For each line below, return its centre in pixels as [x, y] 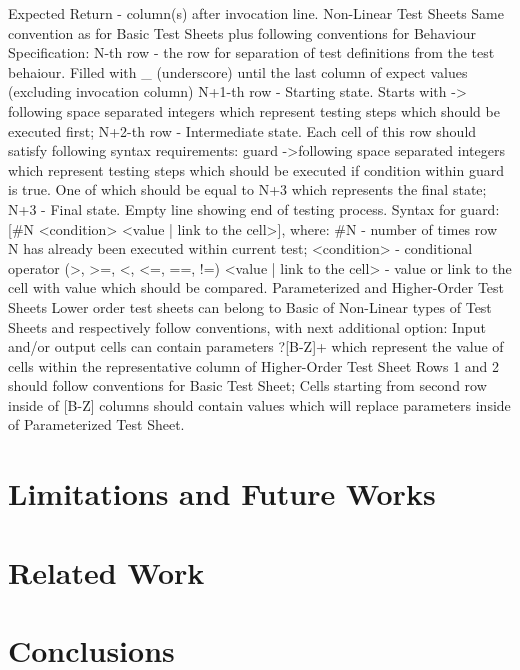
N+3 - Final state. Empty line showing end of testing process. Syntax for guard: [254, 208]
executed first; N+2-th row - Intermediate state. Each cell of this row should [242, 130]
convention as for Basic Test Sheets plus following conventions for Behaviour [242, 32]
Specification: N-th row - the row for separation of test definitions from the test [251, 52]
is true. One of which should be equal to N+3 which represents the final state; [247, 189]
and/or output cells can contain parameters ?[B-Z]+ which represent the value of [256, 346]
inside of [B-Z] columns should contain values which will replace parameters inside [259, 404]
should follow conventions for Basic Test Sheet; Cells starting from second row [247, 385]
